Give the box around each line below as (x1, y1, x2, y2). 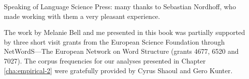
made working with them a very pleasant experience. (4, 11, 160, 21)
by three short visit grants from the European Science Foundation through (4, 36, 225, 47)
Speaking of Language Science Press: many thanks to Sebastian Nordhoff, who (4, 1, 236, 11)
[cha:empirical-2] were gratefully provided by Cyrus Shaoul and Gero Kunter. (4, 65, 233, 75)
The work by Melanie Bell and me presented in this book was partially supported (4, 27, 245, 37)
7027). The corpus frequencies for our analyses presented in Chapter (4, 55, 206, 65)
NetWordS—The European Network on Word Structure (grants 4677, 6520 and (4, 46, 239, 56)
